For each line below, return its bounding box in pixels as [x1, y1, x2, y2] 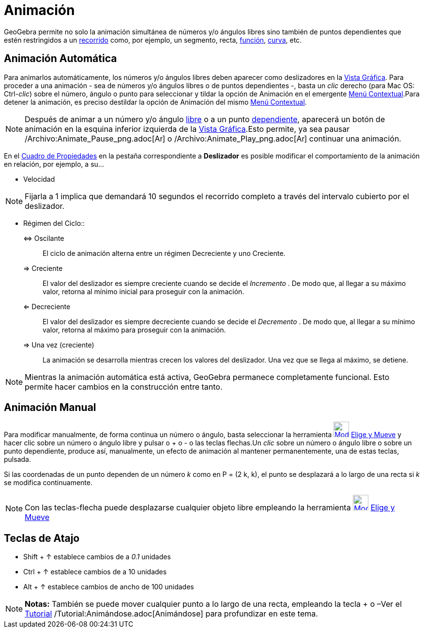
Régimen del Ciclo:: [23, 219, 85, 227]
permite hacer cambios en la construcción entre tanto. [25, 381, 223, 392]
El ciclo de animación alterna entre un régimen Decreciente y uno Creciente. [43, 249, 286, 257]
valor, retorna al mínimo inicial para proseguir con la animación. [43, 287, 244, 296]
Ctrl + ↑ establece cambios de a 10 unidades [23, 568, 167, 576]
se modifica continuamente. [4, 478, 92, 487]
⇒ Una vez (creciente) [23, 340, 94, 349]
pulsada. [4, 455, 31, 464]
